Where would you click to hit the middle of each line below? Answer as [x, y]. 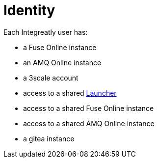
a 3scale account [51, 78]
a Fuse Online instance [60, 47]
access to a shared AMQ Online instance [89, 123]
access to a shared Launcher [70, 93]
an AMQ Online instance [62, 62]
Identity [29, 10]
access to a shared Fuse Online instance [89, 108]
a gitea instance [49, 138]
